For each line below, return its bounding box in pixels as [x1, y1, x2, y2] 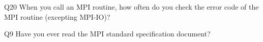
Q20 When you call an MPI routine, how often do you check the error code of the [4, 2, 259, 12]
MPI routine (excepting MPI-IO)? [4, 11, 110, 22]
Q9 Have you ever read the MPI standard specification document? [4, 28, 211, 39]
